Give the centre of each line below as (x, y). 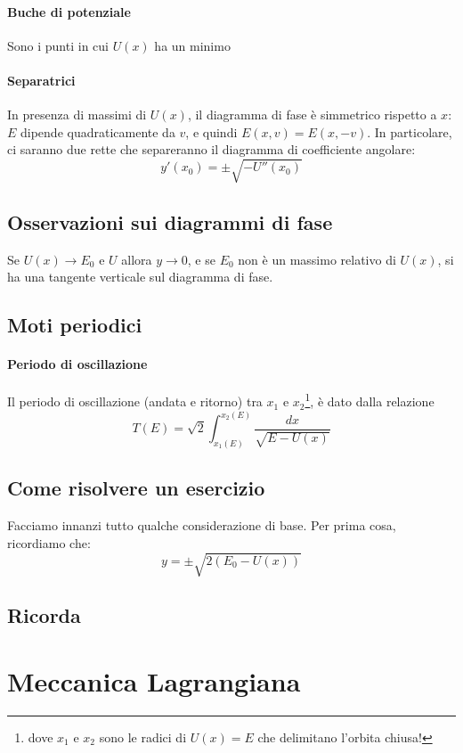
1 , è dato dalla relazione (370, 400)
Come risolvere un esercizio (136, 488)
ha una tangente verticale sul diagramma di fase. (140, 277)
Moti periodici (75, 325)
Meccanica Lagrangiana (154, 680)
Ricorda (44, 615)
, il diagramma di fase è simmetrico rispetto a (312, 115)
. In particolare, (410, 131)
